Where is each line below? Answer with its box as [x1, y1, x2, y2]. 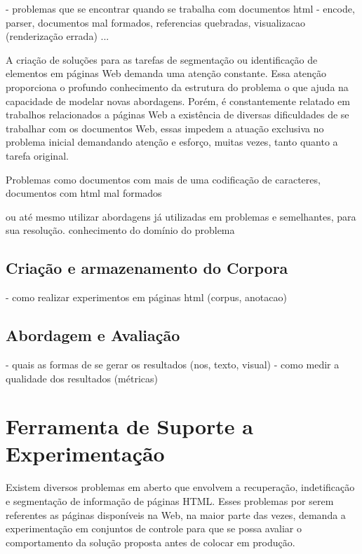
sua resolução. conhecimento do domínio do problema [6, 223, 235, 237]
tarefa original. [6, 148, 69, 162]
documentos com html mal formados [6, 186, 162, 200]
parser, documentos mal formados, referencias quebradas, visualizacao [6, 15, 305, 29]
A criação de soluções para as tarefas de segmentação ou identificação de [6, 52, 318, 67]
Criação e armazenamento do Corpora [6, 257, 288, 279]
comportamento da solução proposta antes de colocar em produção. [6, 534, 295, 549]
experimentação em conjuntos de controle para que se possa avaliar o [6, 521, 302, 536]
